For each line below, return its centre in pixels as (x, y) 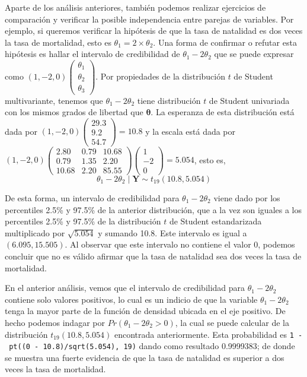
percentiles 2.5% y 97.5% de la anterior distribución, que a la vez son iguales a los (153, 209)
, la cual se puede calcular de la (232, 322)
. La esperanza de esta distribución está (223, 112)
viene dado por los (247, 198)
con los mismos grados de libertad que (74, 112)
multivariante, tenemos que (54, 100)
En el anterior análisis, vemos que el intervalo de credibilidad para (125, 288)
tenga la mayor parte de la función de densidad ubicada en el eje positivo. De (145, 311)
